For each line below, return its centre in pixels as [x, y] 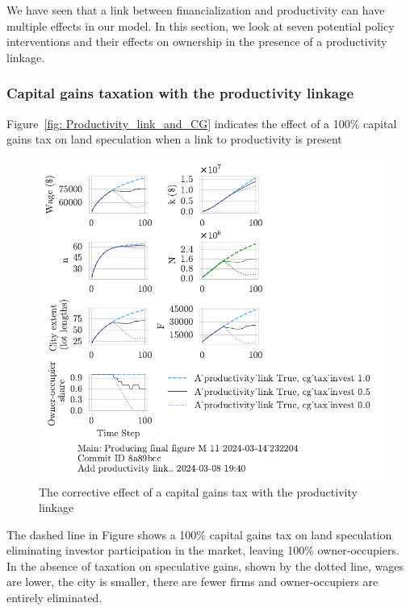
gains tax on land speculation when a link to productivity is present [174, 139]
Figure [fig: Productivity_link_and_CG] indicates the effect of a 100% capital [202, 123]
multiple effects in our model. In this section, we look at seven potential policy [201, 25]
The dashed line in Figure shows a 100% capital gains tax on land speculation [199, 534]
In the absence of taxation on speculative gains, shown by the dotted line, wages [205, 565]
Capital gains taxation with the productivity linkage [180, 93]
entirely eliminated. [54, 598]
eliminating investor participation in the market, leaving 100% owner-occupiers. [203, 550]
